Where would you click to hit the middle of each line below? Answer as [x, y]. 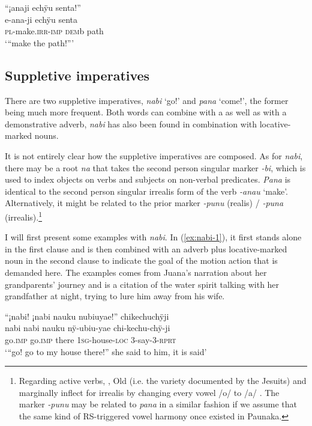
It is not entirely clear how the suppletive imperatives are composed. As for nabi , [154, 155]
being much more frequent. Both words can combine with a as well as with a [146, 112]
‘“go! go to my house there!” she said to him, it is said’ [106, 351]
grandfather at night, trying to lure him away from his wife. [115, 296]
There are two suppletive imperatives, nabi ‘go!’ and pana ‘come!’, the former [147, 100]
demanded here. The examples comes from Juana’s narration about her [136, 272]
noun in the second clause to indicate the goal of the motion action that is [141, 260]
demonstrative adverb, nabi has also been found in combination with [131, 123]
